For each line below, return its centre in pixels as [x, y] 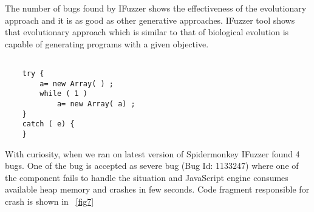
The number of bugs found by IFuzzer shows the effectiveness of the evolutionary [156, 8]
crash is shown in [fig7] [49, 201]
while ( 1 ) [64, 94]
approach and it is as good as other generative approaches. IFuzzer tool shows [150, 20]
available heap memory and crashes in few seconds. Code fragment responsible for [157, 189]
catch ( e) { [48, 124]
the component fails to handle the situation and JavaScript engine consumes [147, 177]
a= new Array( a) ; [96, 104]
